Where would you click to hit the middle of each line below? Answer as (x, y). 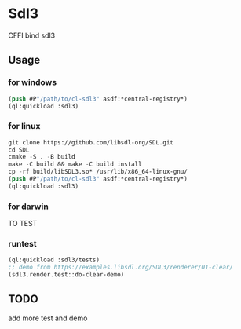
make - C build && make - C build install (75, 164)
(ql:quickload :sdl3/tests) (54, 260)
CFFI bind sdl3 (32, 35)
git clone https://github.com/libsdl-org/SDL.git (91, 142)
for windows (33, 82)
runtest (22, 244)
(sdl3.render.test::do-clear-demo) (66, 275)
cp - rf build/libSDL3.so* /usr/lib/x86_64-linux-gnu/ (98, 172)
